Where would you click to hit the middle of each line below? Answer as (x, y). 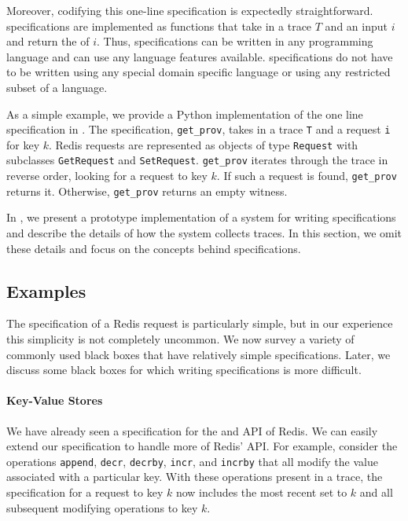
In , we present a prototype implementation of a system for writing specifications (201, 217)
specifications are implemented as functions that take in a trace (159, 26)
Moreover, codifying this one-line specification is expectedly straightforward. (190, 10)
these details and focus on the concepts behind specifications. (154, 248)
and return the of (48, 41)
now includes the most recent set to (261, 492)
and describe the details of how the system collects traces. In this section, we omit (204, 233)
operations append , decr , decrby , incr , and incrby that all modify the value (192, 461)
